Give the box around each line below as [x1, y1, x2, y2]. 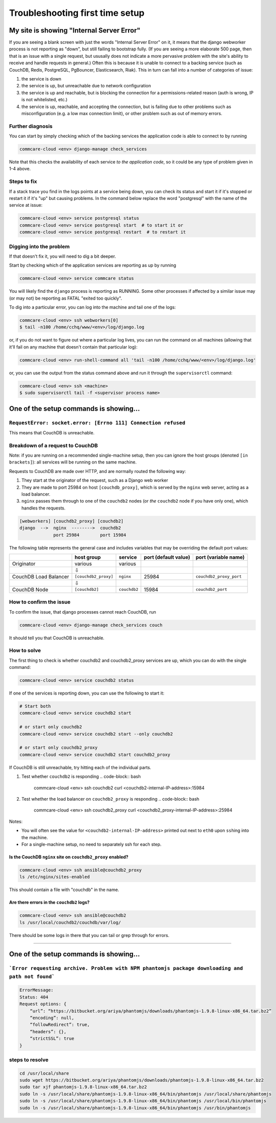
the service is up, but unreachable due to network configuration [21, 83, 151, 89]
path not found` [9, 973, 55, 980]
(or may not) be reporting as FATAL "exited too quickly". [9, 295, 122, 301]
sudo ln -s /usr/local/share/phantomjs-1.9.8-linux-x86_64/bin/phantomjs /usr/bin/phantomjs [19, 1105, 251, 1111]
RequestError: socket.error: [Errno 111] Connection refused [9, 420, 186, 426]
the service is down [21, 76, 62, 82]
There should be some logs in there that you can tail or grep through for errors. [9, 932, 170, 938]
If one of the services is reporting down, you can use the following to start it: [9, 690, 165, 696]
